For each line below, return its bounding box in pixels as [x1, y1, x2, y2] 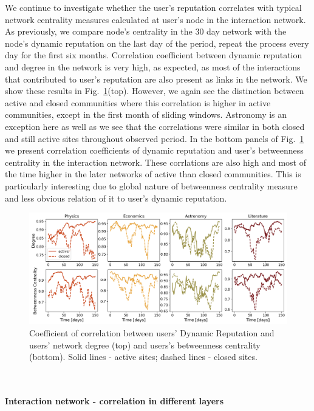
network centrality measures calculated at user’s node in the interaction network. [5, 13, 306, 25]
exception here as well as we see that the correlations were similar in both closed [5, 120, 305, 132]
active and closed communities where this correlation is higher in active [5, 96, 271, 109]
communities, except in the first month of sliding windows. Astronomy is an [5, 108, 287, 121]
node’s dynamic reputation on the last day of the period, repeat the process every [5, 36, 309, 49]
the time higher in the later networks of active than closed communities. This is [5, 168, 301, 180]
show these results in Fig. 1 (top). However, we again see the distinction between [5, 84, 304, 97]
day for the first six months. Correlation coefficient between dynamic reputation [5, 49, 302, 61]
